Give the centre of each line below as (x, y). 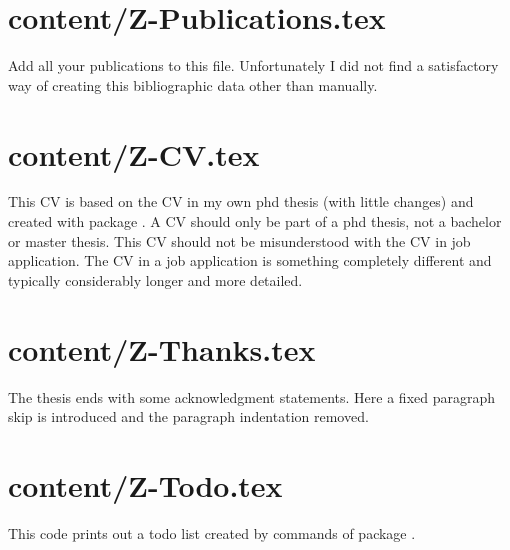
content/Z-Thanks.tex (162, 348)
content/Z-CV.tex (134, 153)
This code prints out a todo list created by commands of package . (212, 532)
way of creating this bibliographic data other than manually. (193, 84)
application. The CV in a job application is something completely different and (250, 260)
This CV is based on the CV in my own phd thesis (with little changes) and (241, 201)
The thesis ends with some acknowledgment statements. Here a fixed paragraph (252, 396)
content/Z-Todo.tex (145, 484)
